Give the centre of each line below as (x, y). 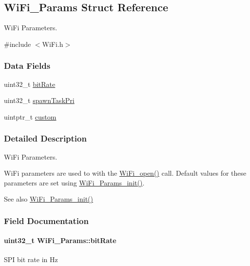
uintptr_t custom (30, 116)
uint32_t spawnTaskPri (39, 100)
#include (18, 44)
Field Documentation (46, 220)
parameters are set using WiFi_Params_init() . (74, 182)
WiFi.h (53, 44)
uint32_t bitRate (30, 84)
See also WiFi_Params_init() (49, 199)
